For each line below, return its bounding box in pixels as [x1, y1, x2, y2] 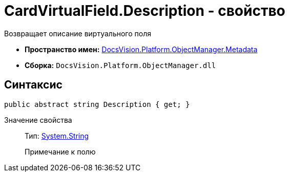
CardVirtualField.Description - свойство [4, 2, 285, 19]
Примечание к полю [25, 147, 96, 156]
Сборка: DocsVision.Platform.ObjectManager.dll [25, 60, 216, 70]
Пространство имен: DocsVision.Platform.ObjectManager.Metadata [25, 45, 258, 54]
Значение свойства [4, 115, 72, 124]
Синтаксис [4, 78, 63, 92]
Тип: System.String [25, 131, 89, 140]
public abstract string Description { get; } [4, 100, 190, 108]
